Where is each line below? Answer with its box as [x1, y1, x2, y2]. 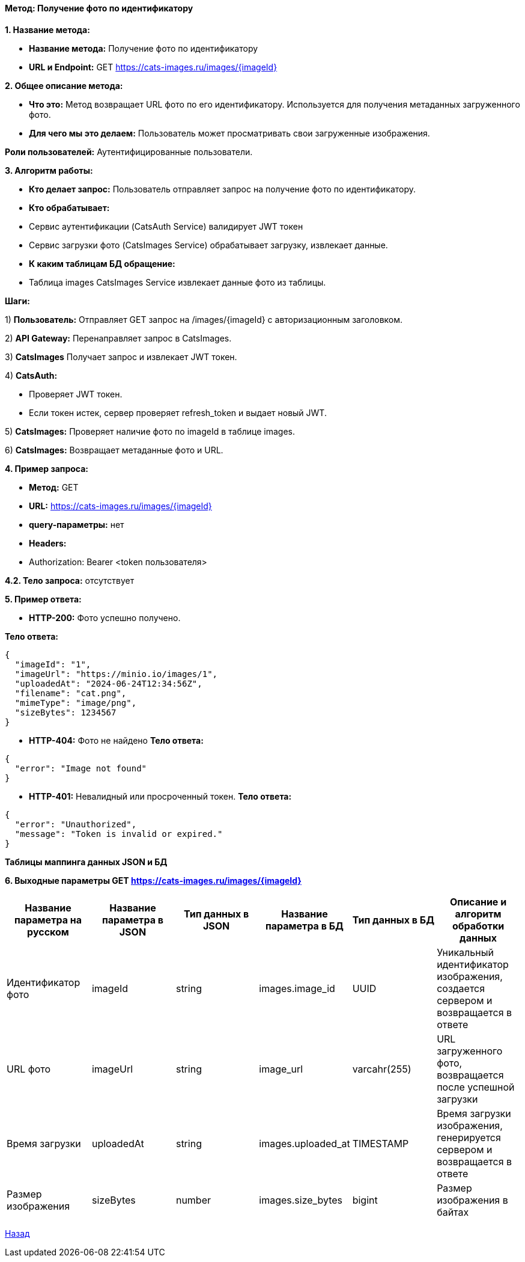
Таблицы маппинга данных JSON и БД [5, 856, 168, 867]
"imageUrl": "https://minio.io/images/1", [14, 669, 218, 679]
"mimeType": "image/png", [14, 697, 137, 708]
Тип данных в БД [352, 913, 435, 926]
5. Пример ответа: [5, 593, 82, 604]
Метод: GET [29, 482, 79, 492]
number [175, 1193, 211, 1206]
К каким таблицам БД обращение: [29, 258, 175, 269]
